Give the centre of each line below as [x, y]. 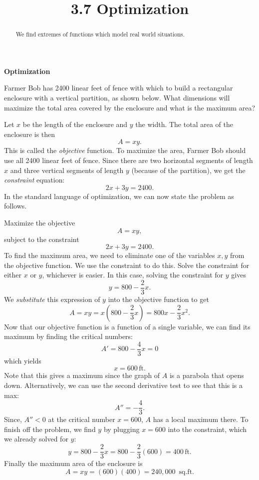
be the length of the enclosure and [75, 124]
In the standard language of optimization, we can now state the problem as [119, 196]
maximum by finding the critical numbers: [69, 336]
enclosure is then [30, 134]
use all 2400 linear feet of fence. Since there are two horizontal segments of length [129, 160]
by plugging [122, 429]
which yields [23, 360]
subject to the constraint [42, 239]
